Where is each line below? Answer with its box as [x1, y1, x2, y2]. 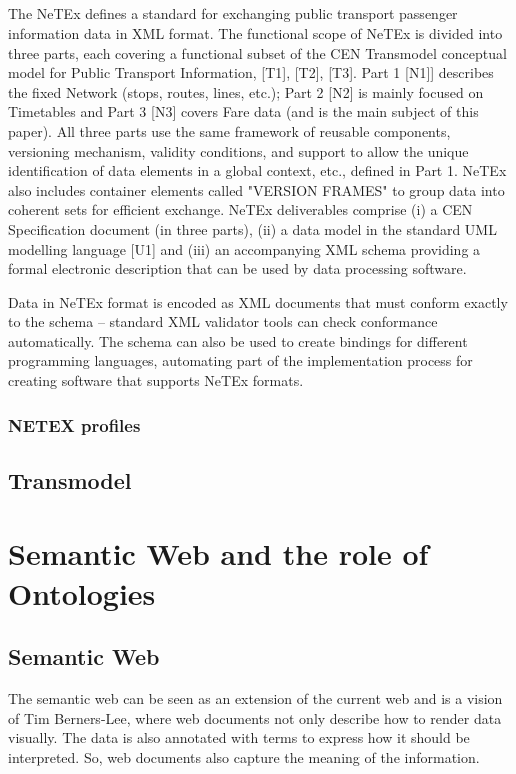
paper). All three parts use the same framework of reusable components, [8, 120, 451, 141]
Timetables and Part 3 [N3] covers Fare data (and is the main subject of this [8, 101, 479, 122]
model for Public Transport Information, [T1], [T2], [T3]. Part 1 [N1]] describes [8, 62, 494, 83]
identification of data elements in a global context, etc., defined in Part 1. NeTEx [8, 160, 507, 181]
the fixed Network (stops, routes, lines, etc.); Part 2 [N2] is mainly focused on [8, 81, 484, 102]
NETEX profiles [8, 412, 141, 437]
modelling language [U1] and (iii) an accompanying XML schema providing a [8, 238, 481, 259]
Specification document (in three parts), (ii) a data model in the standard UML [8, 218, 497, 239]
